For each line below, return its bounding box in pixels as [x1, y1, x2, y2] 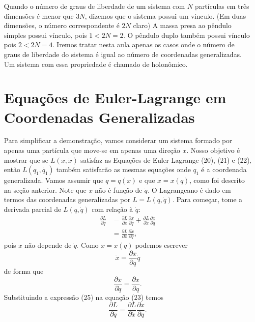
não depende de [24, 240, 72, 250]
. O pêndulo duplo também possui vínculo [123, 29, 250, 40]
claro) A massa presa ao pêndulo [133, 20, 231, 30]
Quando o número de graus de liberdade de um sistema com [4, 1, 185, 11]
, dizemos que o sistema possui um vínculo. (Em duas [85, 10, 246, 21]
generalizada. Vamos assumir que [4, 175, 104, 185]
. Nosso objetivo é [186, 145, 240, 155]
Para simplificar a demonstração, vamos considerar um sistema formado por [4, 135, 232, 146]
